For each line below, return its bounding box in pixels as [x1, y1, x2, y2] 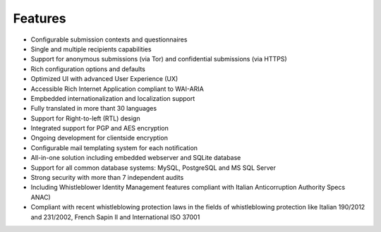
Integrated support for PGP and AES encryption [30, 124, 169, 133]
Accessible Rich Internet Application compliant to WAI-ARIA [30, 85, 204, 93]
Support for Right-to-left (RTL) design [30, 114, 140, 123]
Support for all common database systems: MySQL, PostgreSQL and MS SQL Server [30, 163, 277, 172]
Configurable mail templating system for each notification [30, 143, 198, 152]
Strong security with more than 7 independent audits [30, 173, 184, 182]
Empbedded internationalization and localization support [30, 94, 195, 102]
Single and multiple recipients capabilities [30, 44, 152, 53]
